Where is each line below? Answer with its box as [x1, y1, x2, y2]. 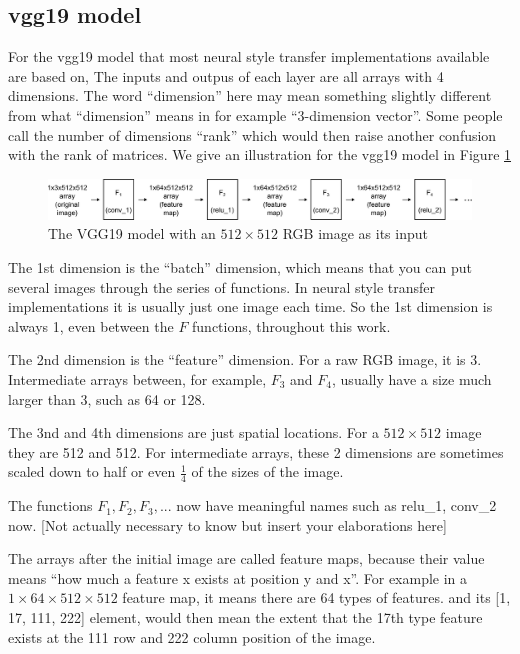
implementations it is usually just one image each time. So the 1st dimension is [8, 296, 493, 317]
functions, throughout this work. [192, 315, 391, 336]
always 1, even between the [8, 315, 174, 336]
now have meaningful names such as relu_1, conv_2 [176, 495, 497, 516]
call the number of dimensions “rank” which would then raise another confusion [8, 124, 497, 145]
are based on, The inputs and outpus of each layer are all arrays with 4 [8, 65, 444, 86]
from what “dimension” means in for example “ [8, 104, 298, 125]
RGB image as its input [282, 223, 428, 244]
